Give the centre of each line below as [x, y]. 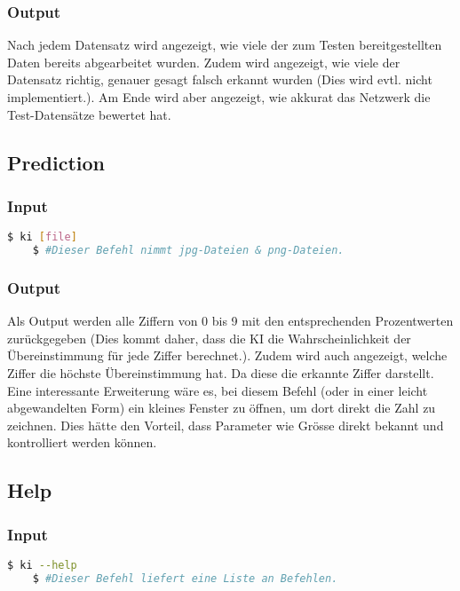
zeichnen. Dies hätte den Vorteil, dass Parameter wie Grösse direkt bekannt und [226, 425]
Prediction [56, 162]
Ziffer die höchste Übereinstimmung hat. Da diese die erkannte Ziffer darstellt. [221, 372]
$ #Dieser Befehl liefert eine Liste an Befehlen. [185, 578]
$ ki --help [42, 565]
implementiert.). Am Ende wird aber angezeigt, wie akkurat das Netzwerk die [219, 97]
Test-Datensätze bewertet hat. [89, 114]
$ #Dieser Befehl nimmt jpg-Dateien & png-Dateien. [188, 251]
